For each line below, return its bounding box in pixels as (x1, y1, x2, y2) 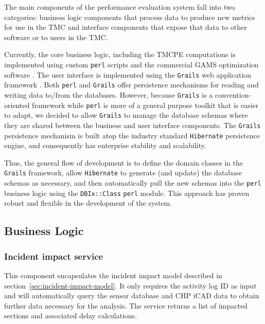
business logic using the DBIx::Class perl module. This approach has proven (4, 187, 250, 198)
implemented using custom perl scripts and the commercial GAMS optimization (4, 59, 259, 69)
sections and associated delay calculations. (4, 310, 137, 321)
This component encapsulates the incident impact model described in (4, 269, 222, 280)
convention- (215, 89, 252, 100)
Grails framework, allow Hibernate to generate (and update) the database (4, 167, 242, 178)
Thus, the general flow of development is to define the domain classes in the (4, 157, 243, 168)
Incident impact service (4, 249, 103, 262)
